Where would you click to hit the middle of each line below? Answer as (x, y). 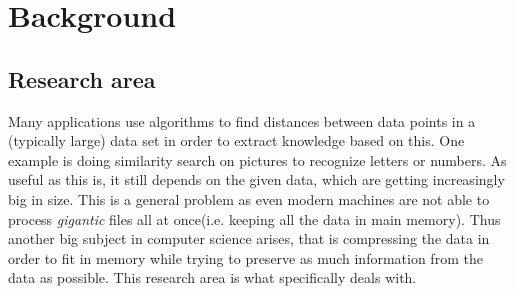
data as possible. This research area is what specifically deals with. (212, 277)
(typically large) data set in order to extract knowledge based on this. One (236, 140)
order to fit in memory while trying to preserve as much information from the (245, 257)
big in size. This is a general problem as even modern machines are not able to (249, 198)
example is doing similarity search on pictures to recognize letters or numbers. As (257, 159)
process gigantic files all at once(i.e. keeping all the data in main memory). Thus (254, 218)
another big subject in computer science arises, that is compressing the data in (249, 238)
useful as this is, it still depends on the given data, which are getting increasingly (256, 179)
